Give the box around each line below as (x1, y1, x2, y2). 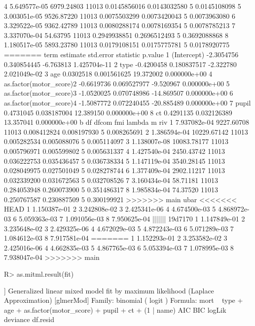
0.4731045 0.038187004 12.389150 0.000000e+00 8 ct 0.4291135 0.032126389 (4, 107, 232, 117)
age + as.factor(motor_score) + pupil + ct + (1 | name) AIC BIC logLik (4, 304, 226, 315)
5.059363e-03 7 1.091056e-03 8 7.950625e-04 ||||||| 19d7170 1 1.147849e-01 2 (19, 214, 245, 224)
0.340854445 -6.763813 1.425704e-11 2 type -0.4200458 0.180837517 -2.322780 (4, 59, 237, 69)
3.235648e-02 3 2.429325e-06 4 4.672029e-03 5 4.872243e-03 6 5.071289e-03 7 (4, 223, 234, 233)
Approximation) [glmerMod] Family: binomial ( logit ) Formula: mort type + (4, 295, 243, 305)
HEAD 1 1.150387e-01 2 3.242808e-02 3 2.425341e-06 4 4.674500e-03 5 (4, 204, 216, 214)
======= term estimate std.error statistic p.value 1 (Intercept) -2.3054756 (4, 49, 239, 59)
